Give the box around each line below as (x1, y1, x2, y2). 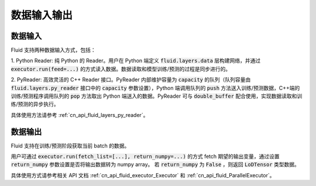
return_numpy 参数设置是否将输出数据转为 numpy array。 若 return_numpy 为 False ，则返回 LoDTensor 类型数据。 (11, 161, 300, 168)
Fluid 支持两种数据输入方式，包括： (11, 47, 96, 54)
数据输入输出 (11, 9, 73, 22)
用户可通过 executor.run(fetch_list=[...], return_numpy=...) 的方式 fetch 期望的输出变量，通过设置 (11, 153, 280, 160)
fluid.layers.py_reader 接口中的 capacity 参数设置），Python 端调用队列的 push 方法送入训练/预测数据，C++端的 (11, 84, 300, 91)
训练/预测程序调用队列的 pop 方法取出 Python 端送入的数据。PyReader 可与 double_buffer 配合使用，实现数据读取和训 (11, 92, 303, 99)
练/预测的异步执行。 (11, 101, 60, 108)
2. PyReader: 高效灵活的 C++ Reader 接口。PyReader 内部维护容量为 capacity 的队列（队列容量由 (11, 76, 251, 83)
